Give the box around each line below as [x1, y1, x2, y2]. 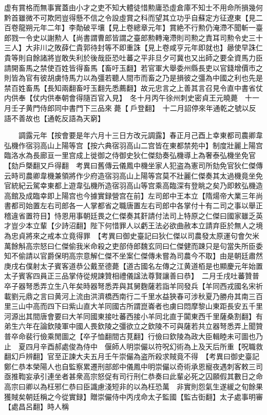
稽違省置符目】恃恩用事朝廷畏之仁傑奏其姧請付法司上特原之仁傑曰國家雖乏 [4, 210, 256, 221]
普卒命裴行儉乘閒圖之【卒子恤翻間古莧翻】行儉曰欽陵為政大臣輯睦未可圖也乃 [4, 331, 263, 341]
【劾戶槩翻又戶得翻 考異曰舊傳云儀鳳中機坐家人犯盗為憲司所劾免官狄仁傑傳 [4, 160, 263, 170]
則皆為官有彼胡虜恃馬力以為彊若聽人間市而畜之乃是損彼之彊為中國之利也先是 [4, 72, 263, 83]
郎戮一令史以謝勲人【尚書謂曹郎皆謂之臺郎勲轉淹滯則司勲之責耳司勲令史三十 [4, 32, 263, 43]
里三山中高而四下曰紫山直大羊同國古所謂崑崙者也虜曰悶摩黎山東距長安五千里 [4, 301, 263, 311]
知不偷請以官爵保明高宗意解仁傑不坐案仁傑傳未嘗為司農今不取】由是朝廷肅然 [4, 250, 263, 261]
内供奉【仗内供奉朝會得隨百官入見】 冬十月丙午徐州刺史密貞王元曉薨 [4, 92, 238, 103]
